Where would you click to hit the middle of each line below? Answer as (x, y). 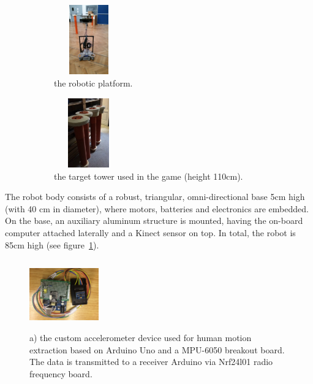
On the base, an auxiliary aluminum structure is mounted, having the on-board (154, 221)
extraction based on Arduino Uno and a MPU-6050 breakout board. (157, 349)
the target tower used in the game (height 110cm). (149, 176)
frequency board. (61, 373)
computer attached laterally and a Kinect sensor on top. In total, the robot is (150, 232)
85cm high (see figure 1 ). (52, 244)
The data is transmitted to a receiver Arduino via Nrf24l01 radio (151, 362)
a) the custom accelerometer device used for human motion (141, 338)
